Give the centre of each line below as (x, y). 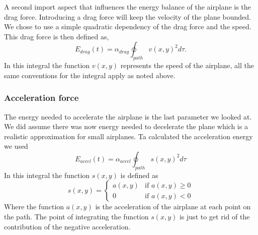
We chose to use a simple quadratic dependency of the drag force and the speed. (128, 26)
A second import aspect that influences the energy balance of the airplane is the (127, 7)
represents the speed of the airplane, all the (187, 65)
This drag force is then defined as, (57, 36)
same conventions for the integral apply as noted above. (90, 75)
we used (16, 146)
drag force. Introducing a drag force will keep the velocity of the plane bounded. (128, 16)
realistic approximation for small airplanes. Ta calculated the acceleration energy (128, 136)
